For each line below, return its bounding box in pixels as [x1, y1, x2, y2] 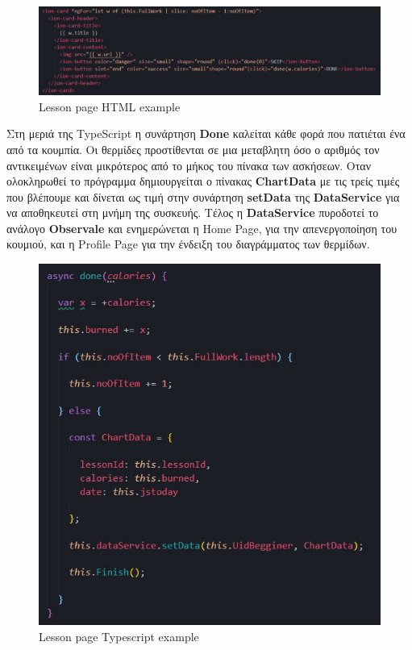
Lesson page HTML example [39, 98, 181, 115]
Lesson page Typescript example [39, 627, 199, 644]
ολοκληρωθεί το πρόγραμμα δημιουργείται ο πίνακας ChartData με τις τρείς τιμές [6, 173, 400, 190]
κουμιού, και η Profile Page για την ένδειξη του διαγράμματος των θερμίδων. [6, 235, 370, 252]
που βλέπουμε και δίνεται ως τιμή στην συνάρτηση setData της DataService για [6, 188, 400, 205]
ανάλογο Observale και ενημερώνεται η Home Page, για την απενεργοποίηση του [6, 219, 397, 236]
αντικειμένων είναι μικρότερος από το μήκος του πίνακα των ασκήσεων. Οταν [6, 156, 372, 173]
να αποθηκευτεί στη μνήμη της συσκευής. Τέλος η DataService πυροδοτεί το [6, 204, 379, 221]
